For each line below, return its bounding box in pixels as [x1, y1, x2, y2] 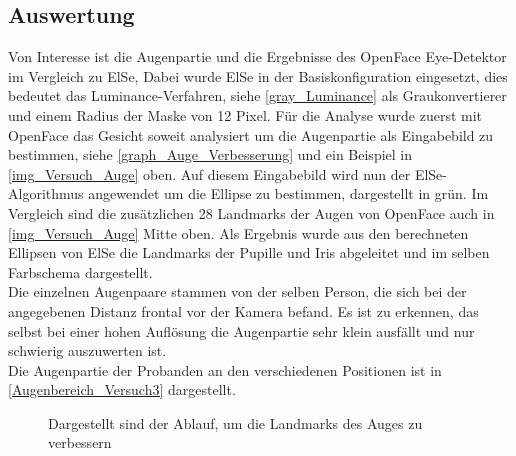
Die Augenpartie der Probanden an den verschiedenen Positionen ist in [8, 359, 442, 380]
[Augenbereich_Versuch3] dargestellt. [8, 379, 236, 400]
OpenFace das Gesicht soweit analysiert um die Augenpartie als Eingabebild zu [8, 124, 494, 145]
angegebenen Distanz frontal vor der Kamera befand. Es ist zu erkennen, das [8, 300, 479, 321]
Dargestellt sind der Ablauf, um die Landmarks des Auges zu [48, 412, 423, 433]
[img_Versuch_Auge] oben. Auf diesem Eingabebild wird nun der [8, 163, 411, 184]
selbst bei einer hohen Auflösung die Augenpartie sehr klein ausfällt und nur [8, 320, 475, 341]
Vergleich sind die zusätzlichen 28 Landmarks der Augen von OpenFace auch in [8, 202, 495, 223]
